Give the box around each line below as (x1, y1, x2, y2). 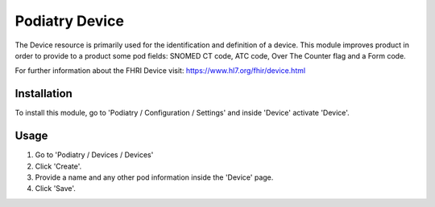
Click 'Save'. (35, 184, 77, 193)
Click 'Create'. (35, 161, 82, 171)
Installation (14, 87, 72, 100)
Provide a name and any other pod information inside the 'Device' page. (35, 172, 274, 182)
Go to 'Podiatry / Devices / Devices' (35, 150, 154, 160)
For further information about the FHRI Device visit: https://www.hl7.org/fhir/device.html (14, 66, 306, 75)
